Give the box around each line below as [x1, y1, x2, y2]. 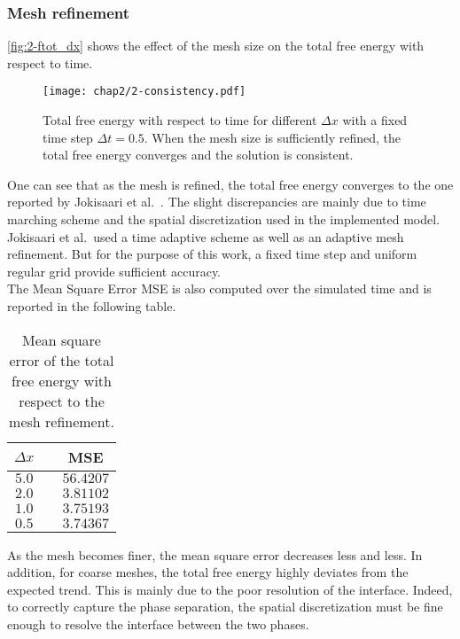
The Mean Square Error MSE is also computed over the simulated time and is [7, 279, 432, 298]
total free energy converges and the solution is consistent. [43, 145, 354, 164]
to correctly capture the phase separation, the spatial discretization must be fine [7, 597, 443, 616]
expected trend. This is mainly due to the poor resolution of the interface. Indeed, [7, 580, 453, 598]
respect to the [19, 390, 105, 411]
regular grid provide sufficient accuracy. [7, 261, 222, 280]
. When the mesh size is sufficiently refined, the [144, 128, 402, 146]
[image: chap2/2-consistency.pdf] [43, 85, 246, 98]
